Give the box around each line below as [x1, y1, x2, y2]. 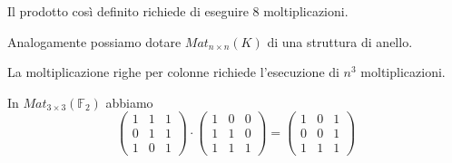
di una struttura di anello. [267, 32, 413, 51]
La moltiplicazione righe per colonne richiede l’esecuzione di [7, 62, 339, 81]
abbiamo [105, 92, 153, 111]
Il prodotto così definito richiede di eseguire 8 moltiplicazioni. [7, 2, 349, 20]
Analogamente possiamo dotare [7, 32, 182, 51]
